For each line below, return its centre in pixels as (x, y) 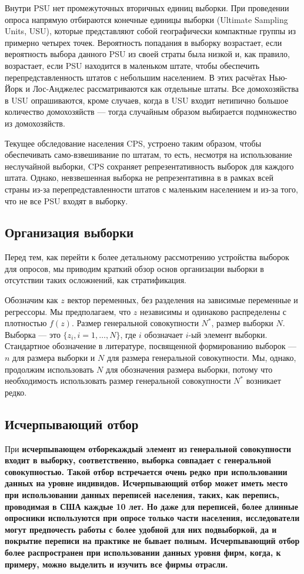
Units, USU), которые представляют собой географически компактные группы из (150, 31)
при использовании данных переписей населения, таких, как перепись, (142, 495)
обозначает (163, 334)
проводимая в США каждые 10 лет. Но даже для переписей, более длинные (152, 506)
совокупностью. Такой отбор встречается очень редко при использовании (146, 471)
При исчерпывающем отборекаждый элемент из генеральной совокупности (148, 448)
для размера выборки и (54, 358)
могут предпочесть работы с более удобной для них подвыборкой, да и (141, 529)
